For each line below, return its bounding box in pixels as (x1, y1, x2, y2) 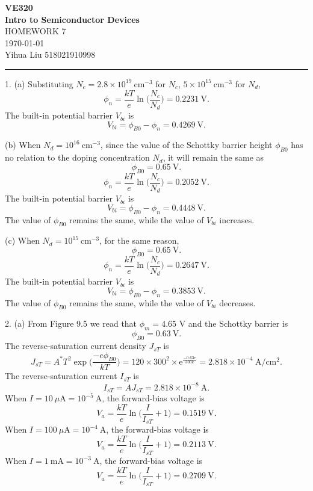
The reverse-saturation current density (5, 339, 146, 352)
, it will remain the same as (163, 151, 264, 164)
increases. (219, 213, 255, 226)
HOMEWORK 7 (5, 25, 66, 37)
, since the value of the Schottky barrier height (100, 138, 273, 151)
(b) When (5, 138, 41, 151)
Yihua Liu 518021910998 (5, 48, 96, 61)
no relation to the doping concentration (5, 151, 150, 164)
